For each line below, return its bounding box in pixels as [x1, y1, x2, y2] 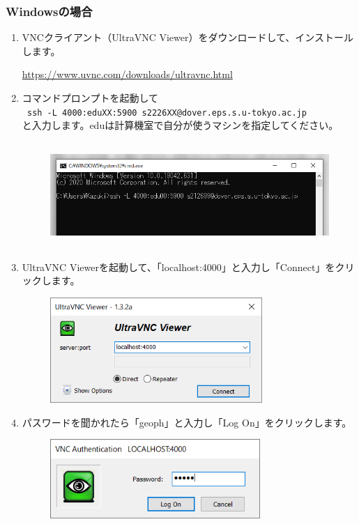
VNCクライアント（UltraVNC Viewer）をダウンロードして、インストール [22, 30, 354, 45]
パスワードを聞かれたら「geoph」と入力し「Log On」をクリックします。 [22, 415, 352, 429]
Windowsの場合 [6, 2, 93, 20]
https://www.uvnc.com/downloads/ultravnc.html [22, 67, 233, 82]
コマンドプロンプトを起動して [22, 91, 158, 105]
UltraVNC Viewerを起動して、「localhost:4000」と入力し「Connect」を [22, 259, 335, 274]
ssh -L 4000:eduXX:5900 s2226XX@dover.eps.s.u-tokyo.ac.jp [26, 107, 307, 118]
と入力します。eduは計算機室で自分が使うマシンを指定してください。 [22, 118, 339, 132]
